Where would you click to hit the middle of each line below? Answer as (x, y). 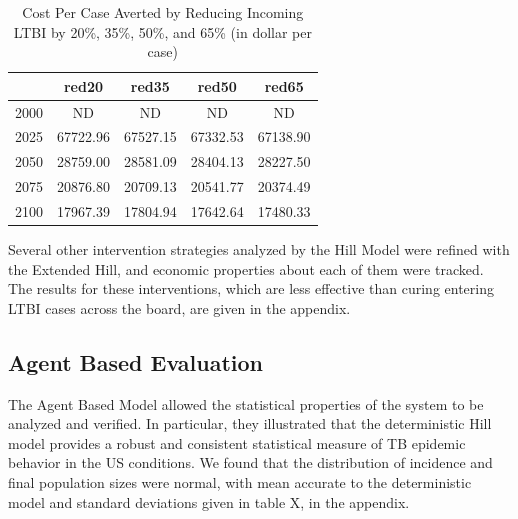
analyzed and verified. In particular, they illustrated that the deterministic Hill (250, 423)
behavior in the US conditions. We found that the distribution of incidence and (250, 462)
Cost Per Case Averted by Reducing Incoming (163, 12)
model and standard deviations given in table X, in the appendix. (209, 501)
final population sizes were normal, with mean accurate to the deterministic (240, 482)
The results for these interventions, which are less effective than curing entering (251, 288)
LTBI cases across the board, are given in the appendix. (179, 307)
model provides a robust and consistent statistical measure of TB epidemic (237, 442)
